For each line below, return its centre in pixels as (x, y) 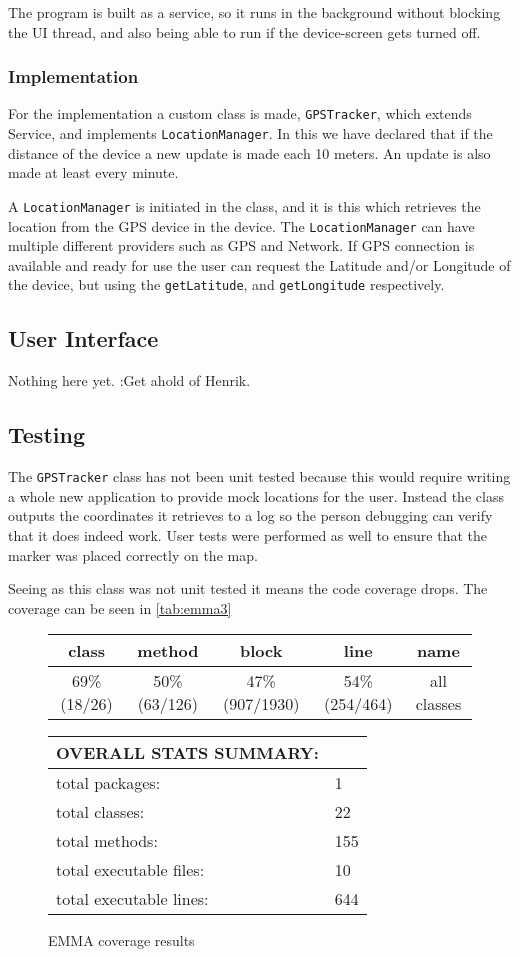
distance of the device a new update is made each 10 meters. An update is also (249, 152)
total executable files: (130, 870)
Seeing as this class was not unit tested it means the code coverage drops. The (248, 588)
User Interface (83, 338)
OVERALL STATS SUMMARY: (187, 753)
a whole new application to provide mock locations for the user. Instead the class (256, 495)
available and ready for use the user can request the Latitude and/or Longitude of (259, 264)
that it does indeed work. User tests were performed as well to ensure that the (247, 534)
